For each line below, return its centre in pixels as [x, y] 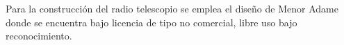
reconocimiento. [39, 36]
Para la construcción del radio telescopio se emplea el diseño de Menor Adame [172, 8]
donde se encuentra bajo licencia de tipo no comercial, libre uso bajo [151, 22]
